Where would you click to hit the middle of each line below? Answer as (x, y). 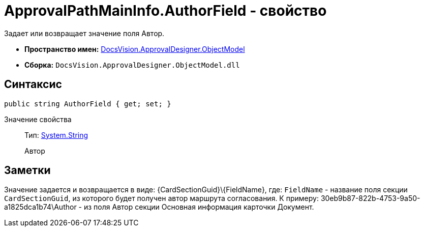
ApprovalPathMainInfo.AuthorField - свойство (165, 11)
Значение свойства (38, 119)
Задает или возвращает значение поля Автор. (84, 33)
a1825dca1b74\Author (40, 207)
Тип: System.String (56, 135)
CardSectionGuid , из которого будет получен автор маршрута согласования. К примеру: (161, 198)
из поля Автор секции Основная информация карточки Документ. (199, 207)
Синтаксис (33, 84)
